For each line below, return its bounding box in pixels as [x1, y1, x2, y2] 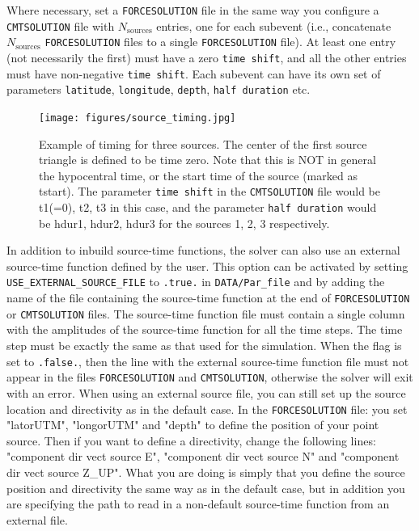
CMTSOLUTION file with [6, 17, 115, 34]
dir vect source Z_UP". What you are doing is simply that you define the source [6, 463, 405, 480]
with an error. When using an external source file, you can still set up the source [6, 384, 406, 401]
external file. [6, 511, 68, 528]
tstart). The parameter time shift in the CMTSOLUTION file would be [39, 183, 380, 200]
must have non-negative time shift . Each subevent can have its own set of [6, 65, 381, 82]
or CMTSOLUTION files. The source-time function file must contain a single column [6, 305, 405, 322]
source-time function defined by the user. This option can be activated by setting [6, 257, 408, 274]
